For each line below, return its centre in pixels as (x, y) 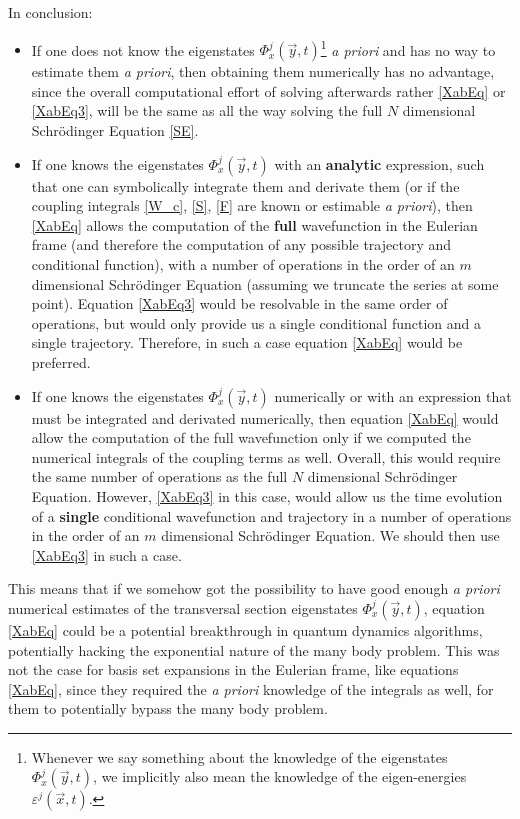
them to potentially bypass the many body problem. (168, 708)
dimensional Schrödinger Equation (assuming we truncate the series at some (265, 283)
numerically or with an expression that (393, 395)
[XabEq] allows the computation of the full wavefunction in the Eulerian (254, 224)
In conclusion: (50, 12)
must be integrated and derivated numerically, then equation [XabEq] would (265, 417)
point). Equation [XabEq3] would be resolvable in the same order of (239, 303)
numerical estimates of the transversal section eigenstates (183, 607)
